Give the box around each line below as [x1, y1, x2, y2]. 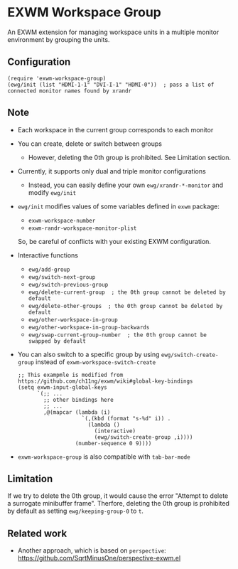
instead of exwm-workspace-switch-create [35, 357, 156, 366]
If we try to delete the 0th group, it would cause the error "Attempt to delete [7, 491, 229, 500]
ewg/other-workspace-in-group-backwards [28, 324, 150, 331]
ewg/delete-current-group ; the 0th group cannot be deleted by [28, 289, 226, 296]
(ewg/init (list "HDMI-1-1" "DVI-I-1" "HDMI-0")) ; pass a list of [7, 81, 215, 88]
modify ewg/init [28, 188, 77, 196]
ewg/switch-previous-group [28, 281, 109, 288]
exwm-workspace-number [28, 217, 96, 224]
